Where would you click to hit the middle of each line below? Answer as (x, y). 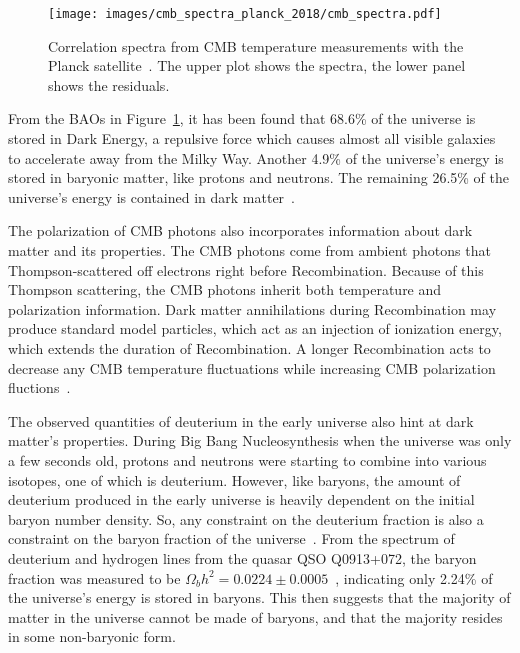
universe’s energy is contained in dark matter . (152, 196)
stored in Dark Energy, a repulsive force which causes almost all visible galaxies (252, 138)
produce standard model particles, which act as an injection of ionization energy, (255, 328)
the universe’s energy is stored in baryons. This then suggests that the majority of (259, 597)
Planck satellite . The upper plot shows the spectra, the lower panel (257, 65)
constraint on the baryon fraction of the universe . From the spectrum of (231, 538)
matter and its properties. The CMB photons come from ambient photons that (249, 250)
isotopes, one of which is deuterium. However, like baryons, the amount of (234, 479)
